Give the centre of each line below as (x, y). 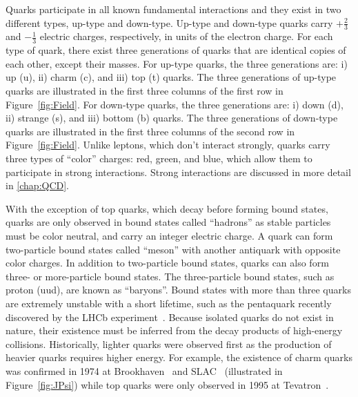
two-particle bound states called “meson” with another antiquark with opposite (173, 249)
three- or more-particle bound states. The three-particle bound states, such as (170, 276)
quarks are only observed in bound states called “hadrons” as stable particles (168, 222)
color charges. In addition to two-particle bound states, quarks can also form (167, 263)
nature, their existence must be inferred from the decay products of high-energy (174, 330)
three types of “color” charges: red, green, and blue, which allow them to (159, 158)
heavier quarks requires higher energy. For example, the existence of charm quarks (179, 357)
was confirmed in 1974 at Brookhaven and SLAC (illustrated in (144, 370)
